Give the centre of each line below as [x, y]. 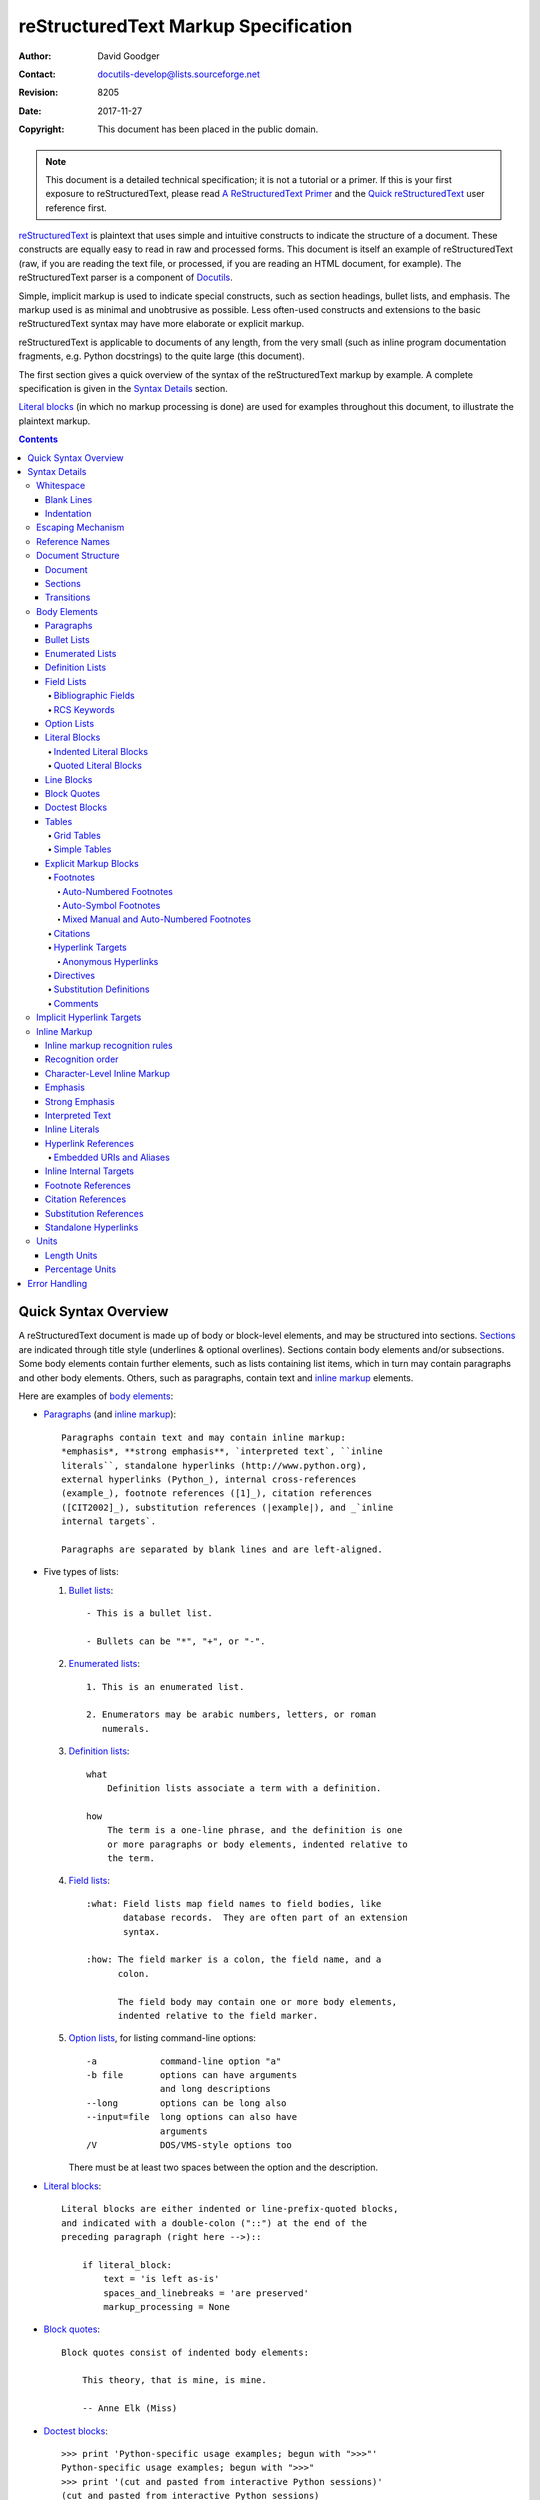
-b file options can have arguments [192, 2075]
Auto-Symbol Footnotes [111, 906]
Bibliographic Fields [94, 696]
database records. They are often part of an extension [266, 1918]
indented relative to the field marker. [218, 2015]
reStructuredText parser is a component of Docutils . [126, 277]
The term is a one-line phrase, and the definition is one [254, 1830]
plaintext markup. [54, 421]
